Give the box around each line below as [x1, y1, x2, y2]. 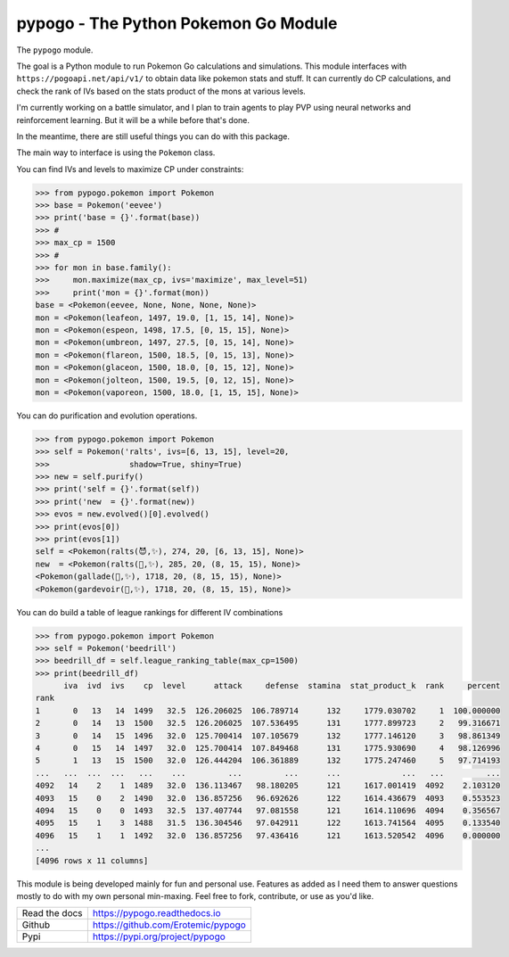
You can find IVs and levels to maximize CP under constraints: [16, 163, 244, 174]
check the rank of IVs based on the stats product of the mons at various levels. [16, 86, 307, 96]
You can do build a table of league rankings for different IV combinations [16, 606, 283, 617]
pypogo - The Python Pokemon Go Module [16, 13, 338, 33]
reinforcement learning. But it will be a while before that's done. [16, 114, 250, 125]
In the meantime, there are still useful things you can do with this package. [16, 130, 290, 142]
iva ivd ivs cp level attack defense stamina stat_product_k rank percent [63, 681, 501, 691]
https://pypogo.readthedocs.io [92, 907, 222, 920]
